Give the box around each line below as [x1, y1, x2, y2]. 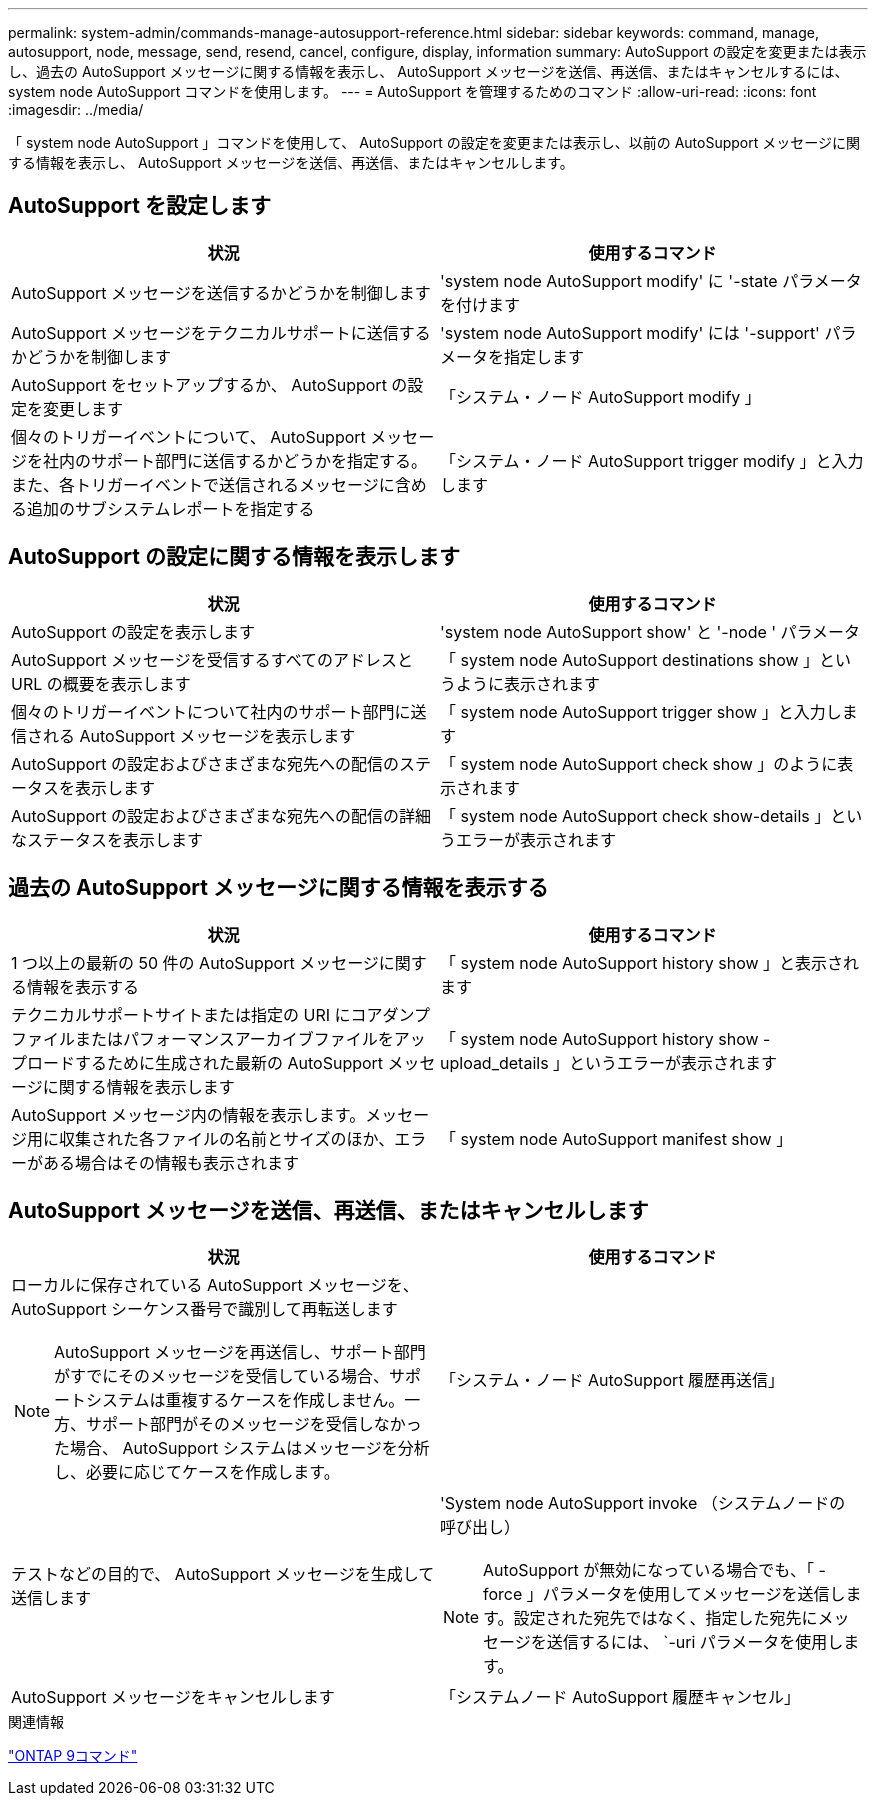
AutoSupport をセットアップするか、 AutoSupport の [11, 374, 408, 395]
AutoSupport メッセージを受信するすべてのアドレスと [11, 649, 414, 670]
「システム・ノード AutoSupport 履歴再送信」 [440, 1370, 785, 1391]
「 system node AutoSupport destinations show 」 [440, 649, 820, 670]
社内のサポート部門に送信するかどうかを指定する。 [43, 450, 428, 471]
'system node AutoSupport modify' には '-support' [440, 322, 820, 343]
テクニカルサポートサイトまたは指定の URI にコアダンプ [11, 1004, 431, 1025]
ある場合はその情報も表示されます [43, 1152, 300, 1173]
